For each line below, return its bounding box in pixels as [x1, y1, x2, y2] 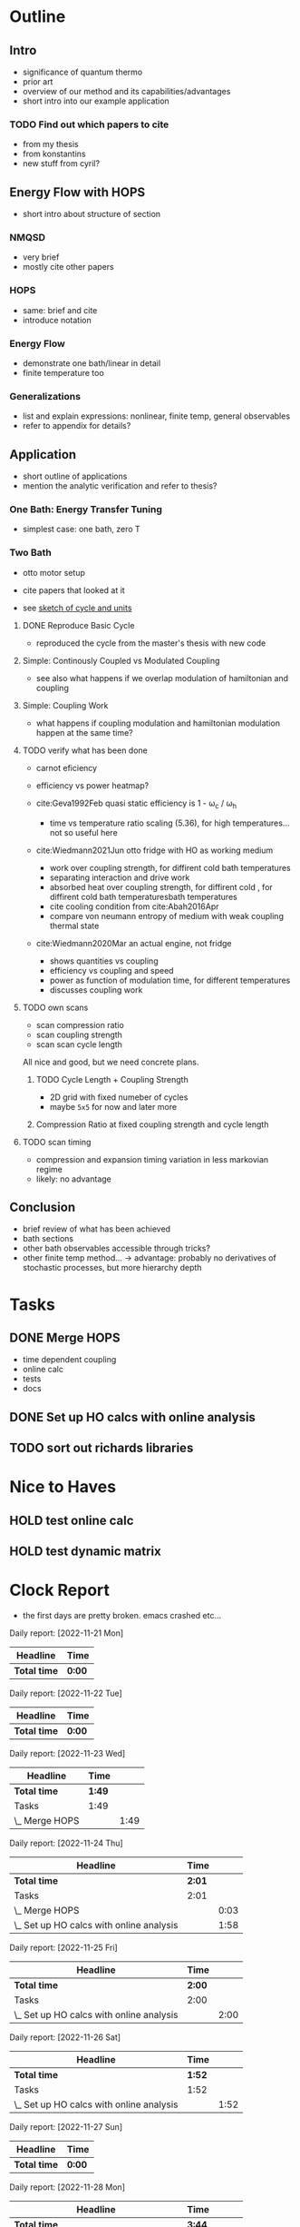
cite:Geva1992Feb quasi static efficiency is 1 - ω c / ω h [35, 797, 237, 810]
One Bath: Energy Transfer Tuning [9, 503, 163, 516]
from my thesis [22, 139, 79, 150]
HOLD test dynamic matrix [9, 1544, 161, 1559]
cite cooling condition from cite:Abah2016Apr [49, 901, 219, 912]
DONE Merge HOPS [9, 1330, 121, 1345]
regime [35, 1163, 63, 1174]
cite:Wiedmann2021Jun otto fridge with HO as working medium [35, 845, 274, 856]
